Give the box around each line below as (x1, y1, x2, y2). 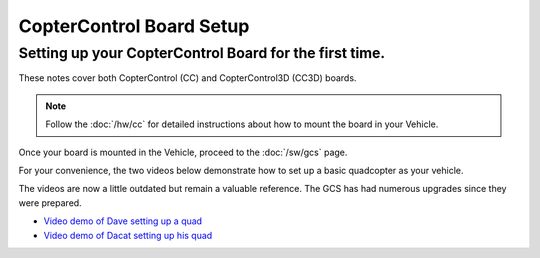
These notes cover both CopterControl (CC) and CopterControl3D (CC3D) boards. (18, 72, 357, 84)
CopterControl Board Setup (18, 15, 250, 37)
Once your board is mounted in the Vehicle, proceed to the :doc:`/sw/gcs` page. (18, 146, 348, 158)
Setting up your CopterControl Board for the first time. (18, 44, 386, 62)
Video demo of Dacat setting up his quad (43, 229, 213, 241)
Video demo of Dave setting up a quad (43, 215, 203, 227)
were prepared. (18, 196, 82, 209)
